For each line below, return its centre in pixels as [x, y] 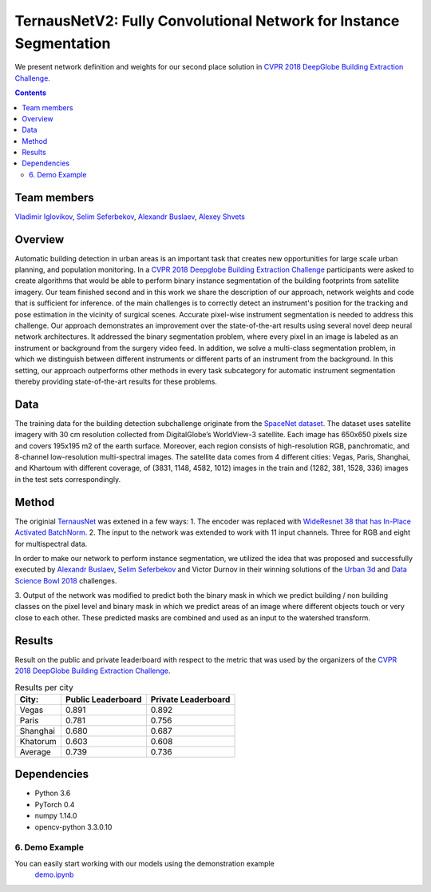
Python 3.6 [53, 793]
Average [35, 751]
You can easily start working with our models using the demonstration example [144, 863]
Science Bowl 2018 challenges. [66, 580]
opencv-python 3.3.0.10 [73, 826]
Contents [31, 93]
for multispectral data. [51, 544]
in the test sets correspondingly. [68, 479]
